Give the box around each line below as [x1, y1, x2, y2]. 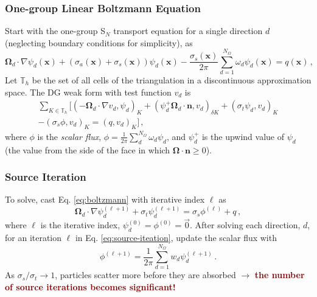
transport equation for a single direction [113, 24, 263, 37]
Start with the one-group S [5, 24, 105, 37]
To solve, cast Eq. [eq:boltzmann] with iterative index [5, 193, 205, 206]
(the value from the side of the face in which [5, 143, 170, 156]
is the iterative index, [40, 218, 120, 231]
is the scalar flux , [37, 130, 102, 142]
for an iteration [5, 231, 62, 244]
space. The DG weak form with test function [5, 85, 172, 98]
